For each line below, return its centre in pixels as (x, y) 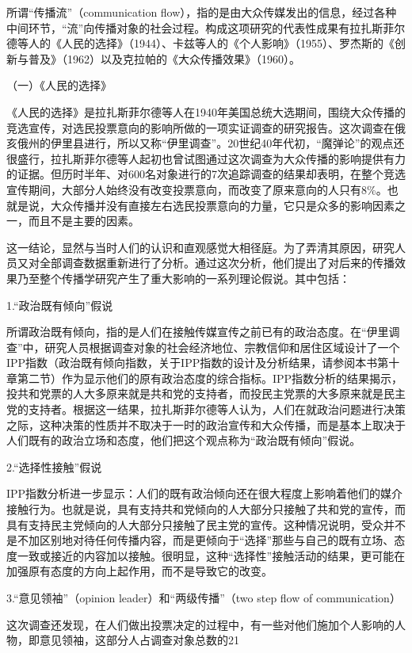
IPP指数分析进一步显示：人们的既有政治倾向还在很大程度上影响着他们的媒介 (205, 493)
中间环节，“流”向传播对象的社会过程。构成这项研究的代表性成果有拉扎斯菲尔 (206, 27)
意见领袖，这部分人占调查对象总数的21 (139, 640)
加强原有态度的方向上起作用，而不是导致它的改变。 (139, 571)
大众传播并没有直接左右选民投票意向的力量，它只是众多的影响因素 (222, 205)
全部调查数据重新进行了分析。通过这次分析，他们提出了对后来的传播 (217, 263)
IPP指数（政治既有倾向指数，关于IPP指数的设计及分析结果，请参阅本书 (192, 363)
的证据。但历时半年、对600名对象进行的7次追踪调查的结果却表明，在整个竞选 (206, 174)
